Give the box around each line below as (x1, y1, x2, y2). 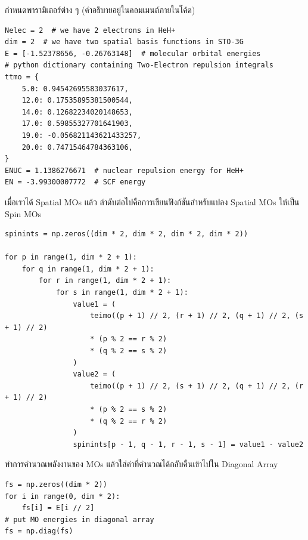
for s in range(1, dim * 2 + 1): (55, 288, 188, 297)
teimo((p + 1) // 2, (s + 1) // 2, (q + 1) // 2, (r (90, 381, 304, 390)
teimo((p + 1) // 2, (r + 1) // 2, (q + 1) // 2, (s (90, 311, 304, 320)
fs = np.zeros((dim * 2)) (5, 480, 107, 489)
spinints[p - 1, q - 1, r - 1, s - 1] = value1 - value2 (73, 440, 304, 449)
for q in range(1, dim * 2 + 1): (21, 264, 154, 273)
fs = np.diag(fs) (5, 527, 73, 536)
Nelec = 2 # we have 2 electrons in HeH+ (5, 26, 176, 35)
